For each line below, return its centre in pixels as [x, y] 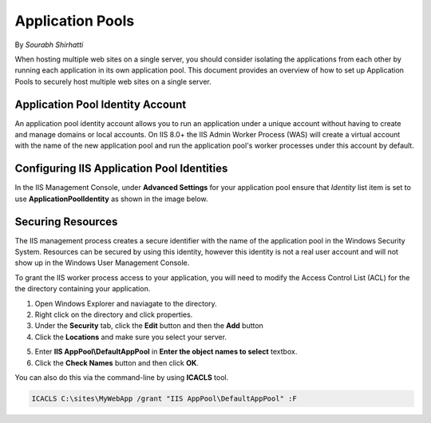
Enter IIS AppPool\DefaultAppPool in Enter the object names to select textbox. [166, 352]
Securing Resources [66, 221]
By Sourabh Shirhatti [49, 45]
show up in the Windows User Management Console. [102, 263]
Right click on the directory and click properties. [114, 314]
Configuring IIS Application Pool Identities [121, 169]
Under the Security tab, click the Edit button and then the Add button [149, 326]
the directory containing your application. [83, 289]
